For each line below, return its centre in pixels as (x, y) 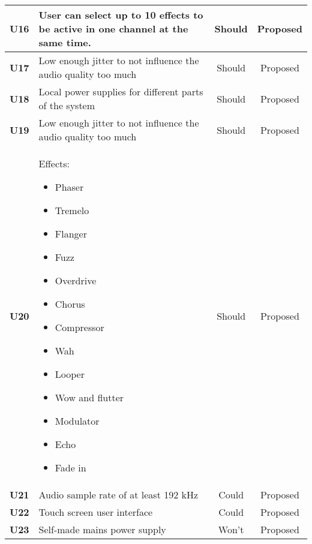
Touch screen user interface (96, 512)
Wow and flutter (89, 397)
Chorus (70, 304)
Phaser (69, 187)
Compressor (79, 327)
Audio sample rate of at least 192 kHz (118, 495)
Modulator (77, 421)
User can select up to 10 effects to (121, 15)
